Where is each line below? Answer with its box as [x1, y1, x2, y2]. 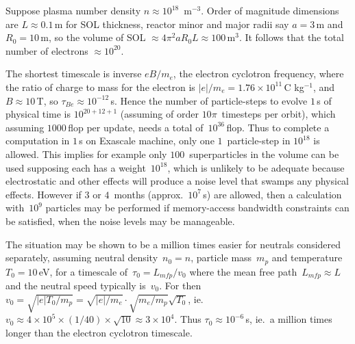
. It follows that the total [238, 30, 344, 44]
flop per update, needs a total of [68, 120, 204, 134]
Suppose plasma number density [5, 3, 141, 17]
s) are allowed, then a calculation [203, 187, 342, 201]
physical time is [5, 107, 71, 121]
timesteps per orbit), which [221, 107, 336, 121]
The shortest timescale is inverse [5, 66, 142, 81]
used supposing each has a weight [5, 160, 146, 174]
